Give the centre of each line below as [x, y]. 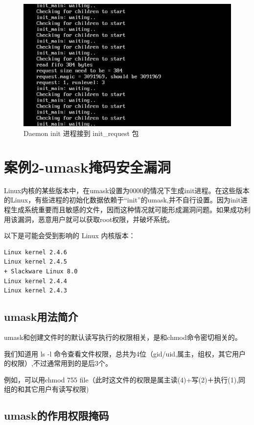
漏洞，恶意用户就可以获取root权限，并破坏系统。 [96, 219]
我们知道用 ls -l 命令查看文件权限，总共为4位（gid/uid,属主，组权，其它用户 [125, 353]
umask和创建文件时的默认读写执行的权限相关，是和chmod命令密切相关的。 [123, 337]
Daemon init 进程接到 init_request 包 [81, 133]
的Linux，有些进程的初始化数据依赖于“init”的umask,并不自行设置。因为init [122, 200]
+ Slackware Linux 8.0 [41, 271]
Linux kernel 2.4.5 [35, 262]
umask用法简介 [41, 317]
